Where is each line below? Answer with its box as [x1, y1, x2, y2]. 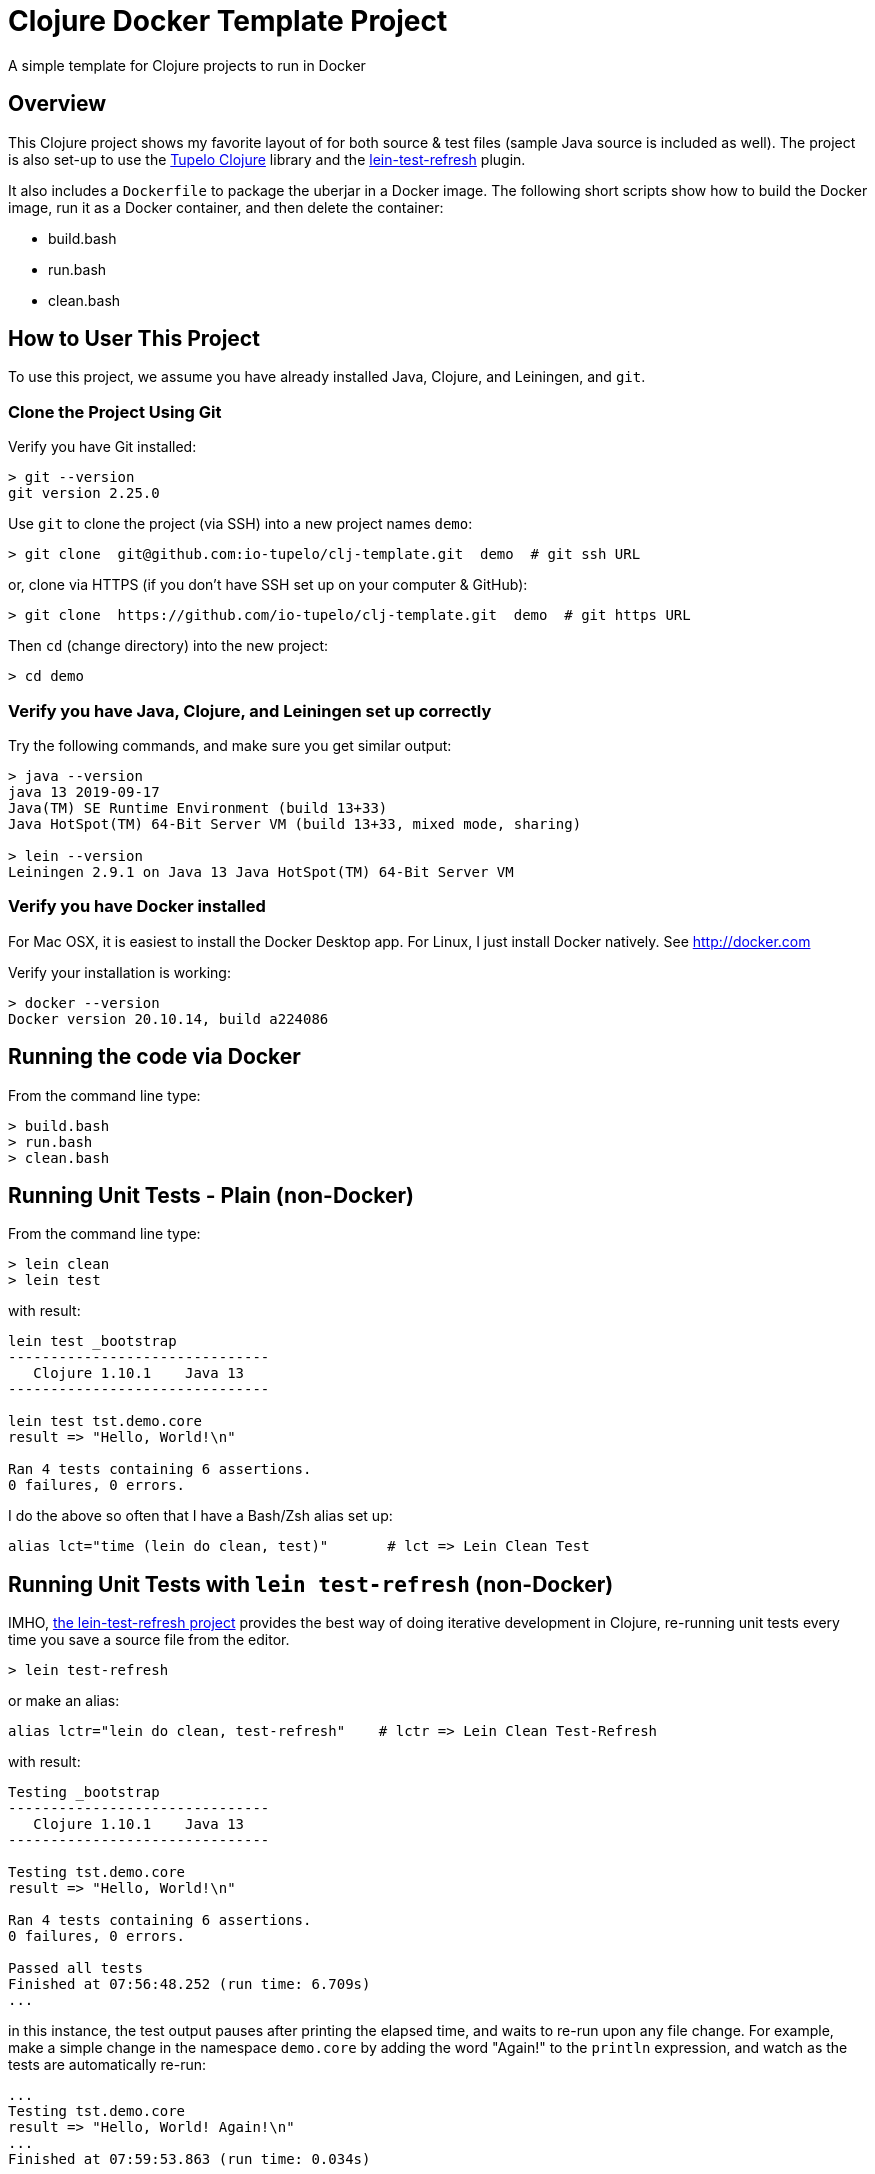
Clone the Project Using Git [8, 401, 222, 422]
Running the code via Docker [8, 1044, 301, 1070]
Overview [8, 91, 107, 117]
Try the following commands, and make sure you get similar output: [8, 736, 452, 754]
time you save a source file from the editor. [8, 1631, 290, 1649]
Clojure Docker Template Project [8, 4, 448, 38]
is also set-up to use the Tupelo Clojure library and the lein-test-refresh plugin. [8, 150, 526, 168]
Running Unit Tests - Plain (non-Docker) [8, 1182, 414, 1208]
